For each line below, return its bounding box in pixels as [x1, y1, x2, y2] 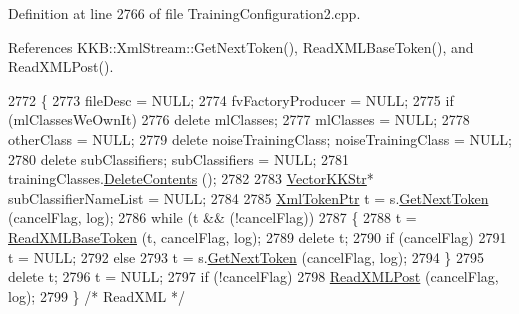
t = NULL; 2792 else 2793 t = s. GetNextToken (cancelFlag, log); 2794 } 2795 [8, 246, 485, 267]
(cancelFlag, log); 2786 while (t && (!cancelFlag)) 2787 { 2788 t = [8, 207, 417, 228]
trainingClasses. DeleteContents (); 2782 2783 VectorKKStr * [8, 168, 374, 189]
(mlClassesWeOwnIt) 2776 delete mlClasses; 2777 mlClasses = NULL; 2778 [8, 109, 470, 130]
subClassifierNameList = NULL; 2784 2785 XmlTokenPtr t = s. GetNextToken [8, 187, 489, 208]
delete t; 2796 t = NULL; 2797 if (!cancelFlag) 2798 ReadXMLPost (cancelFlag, [8, 266, 499, 287]
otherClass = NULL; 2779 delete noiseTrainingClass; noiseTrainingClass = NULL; [8, 128, 512, 149]
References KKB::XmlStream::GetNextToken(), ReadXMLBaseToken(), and [8, 36, 474, 57]
